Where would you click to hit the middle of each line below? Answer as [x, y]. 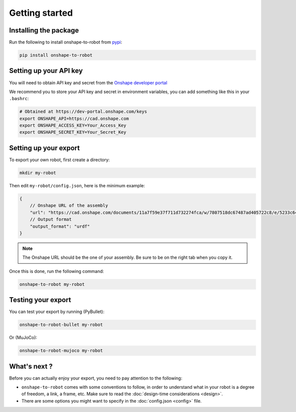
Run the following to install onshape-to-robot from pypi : [66, 42]
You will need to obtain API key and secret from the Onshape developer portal [88, 83]
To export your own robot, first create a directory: [59, 160]
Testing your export [40, 300]
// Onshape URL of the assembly [69, 206]
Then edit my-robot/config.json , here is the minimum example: [77, 185]
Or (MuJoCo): [23, 338]
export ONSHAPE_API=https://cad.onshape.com [74, 119]
